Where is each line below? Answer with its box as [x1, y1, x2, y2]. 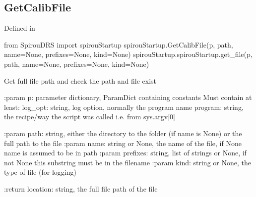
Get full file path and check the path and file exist [4, 75, 157, 86]
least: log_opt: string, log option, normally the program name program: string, [4, 101, 244, 112]
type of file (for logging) [4, 167, 76, 177]
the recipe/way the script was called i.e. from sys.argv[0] [4, 111, 175, 122]
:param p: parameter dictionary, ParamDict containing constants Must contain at [4, 92, 252, 102]
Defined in [4, 23, 35, 33]
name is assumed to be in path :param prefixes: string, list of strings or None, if [4, 148, 247, 158]
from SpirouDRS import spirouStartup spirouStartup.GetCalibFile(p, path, [4, 39, 233, 49]
